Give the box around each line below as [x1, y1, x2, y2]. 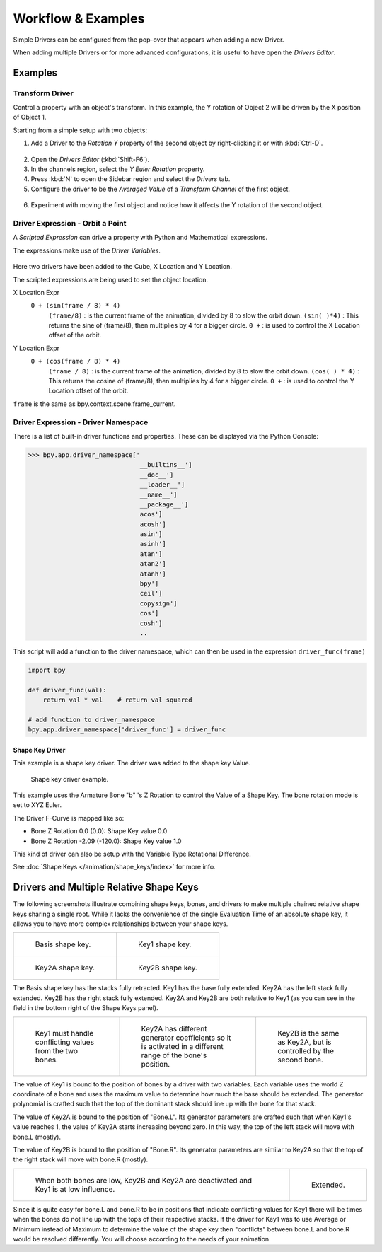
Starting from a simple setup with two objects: [13, 126, 148, 134]
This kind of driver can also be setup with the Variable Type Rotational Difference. [13, 850, 251, 859]
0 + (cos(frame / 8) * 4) [30, 357, 121, 366]
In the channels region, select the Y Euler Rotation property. [30, 165, 205, 173]
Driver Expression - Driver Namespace [13, 417, 149, 427]
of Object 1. [13, 113, 47, 122]
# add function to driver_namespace [28, 715, 156, 724]
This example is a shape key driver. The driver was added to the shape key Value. [13, 759, 251, 767]
